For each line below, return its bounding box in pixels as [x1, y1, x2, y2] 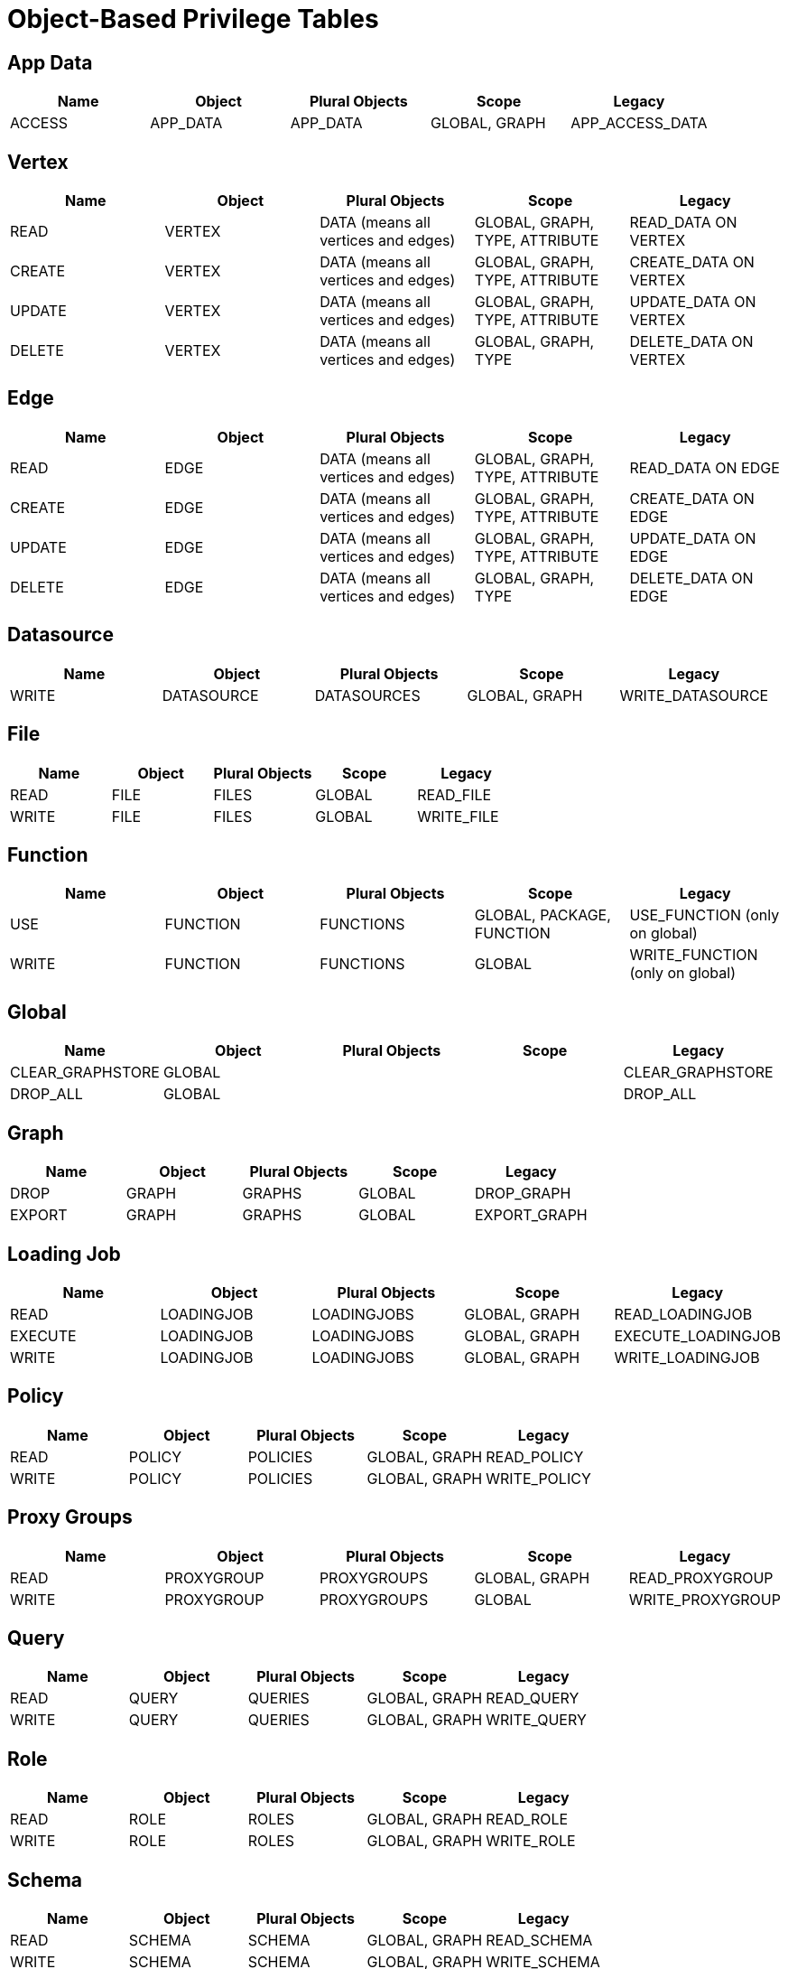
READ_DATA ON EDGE [629, 458, 780, 477]
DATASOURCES [314, 686, 421, 705]
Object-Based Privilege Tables [7, 4, 379, 34]
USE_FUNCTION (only [629, 906, 780, 925]
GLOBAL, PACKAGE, [474, 906, 611, 925]
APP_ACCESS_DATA [570, 114, 708, 133]
